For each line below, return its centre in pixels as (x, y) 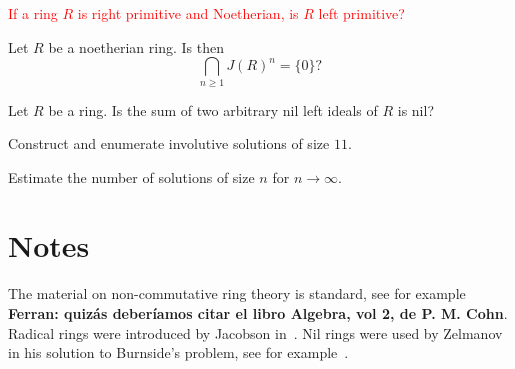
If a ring (33, 13)
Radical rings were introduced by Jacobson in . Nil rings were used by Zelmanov (255, 332)
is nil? (415, 109)
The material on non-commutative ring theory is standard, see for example (237, 293)
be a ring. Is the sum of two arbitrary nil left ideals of (213, 109)
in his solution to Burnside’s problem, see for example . (178, 352)
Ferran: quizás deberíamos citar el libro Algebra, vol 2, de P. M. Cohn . (258, 313)
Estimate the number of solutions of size (131, 176)
